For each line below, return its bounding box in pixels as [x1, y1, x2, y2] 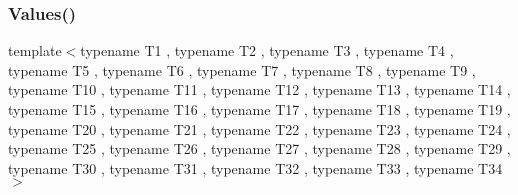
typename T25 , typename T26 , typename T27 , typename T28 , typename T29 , [8, 138, 511, 159]
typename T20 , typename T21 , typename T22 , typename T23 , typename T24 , [8, 118, 511, 139]
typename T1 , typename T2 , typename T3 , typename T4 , [80, 40, 454, 61]
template [8, 40, 62, 61]
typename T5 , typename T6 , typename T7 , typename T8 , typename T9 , [8, 59, 476, 80]
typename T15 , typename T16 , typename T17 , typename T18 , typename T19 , [8, 99, 511, 119]
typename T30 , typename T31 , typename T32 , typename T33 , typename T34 [8, 157, 503, 178]
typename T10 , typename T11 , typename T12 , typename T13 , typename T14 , [8, 79, 511, 100]
